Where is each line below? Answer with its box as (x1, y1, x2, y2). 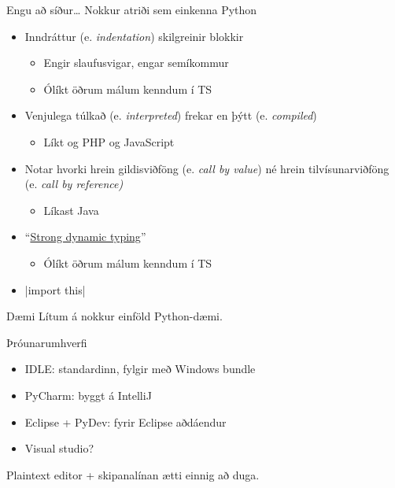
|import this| (24, 281, 86, 298)
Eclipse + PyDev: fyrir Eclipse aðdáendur (24, 413, 227, 430)
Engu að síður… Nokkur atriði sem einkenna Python (6, 2, 257, 17)
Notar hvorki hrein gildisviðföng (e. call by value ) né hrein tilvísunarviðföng (24, 160, 389, 176)
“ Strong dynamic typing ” (24, 228, 146, 245)
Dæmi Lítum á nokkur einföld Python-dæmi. (6, 308, 223, 324)
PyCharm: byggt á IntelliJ (24, 386, 152, 403)
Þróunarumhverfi (6, 334, 87, 350)
